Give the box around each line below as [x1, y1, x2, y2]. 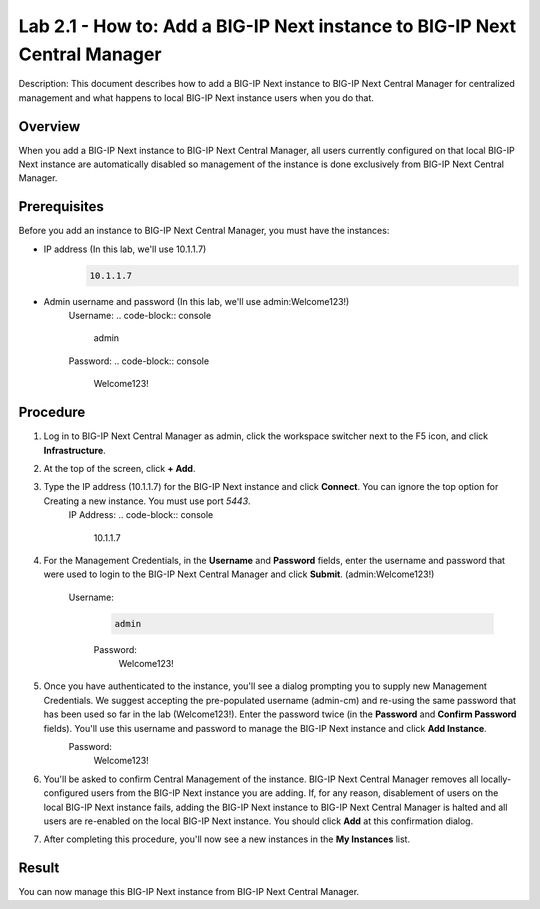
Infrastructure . [43, 444, 107, 456]
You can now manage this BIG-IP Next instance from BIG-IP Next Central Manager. [18, 886, 360, 898]
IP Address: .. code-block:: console [68, 509, 214, 521]
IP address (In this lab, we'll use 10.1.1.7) [43, 243, 207, 255]
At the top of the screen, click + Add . [43, 462, 196, 474]
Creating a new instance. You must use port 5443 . [43, 495, 251, 507]
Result [18, 860, 60, 877]
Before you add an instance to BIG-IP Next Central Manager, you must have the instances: [18, 225, 390, 237]
